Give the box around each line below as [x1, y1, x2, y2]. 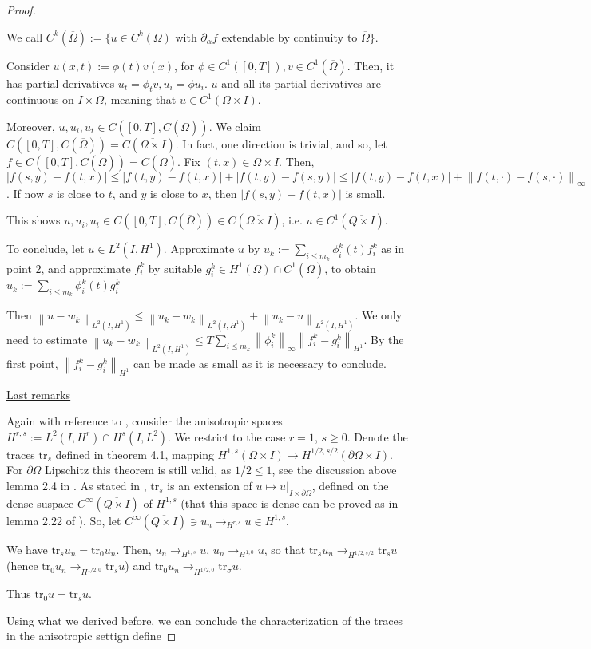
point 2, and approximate [6, 259, 131, 276]
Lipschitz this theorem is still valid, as [45, 461, 232, 478]
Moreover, [6, 117, 55, 134]
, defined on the [311, 477, 389, 493]
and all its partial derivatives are [221, 74, 381, 91]
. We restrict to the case [168, 428, 286, 445]
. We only [355, 307, 403, 323]
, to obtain [324, 259, 376, 276]
